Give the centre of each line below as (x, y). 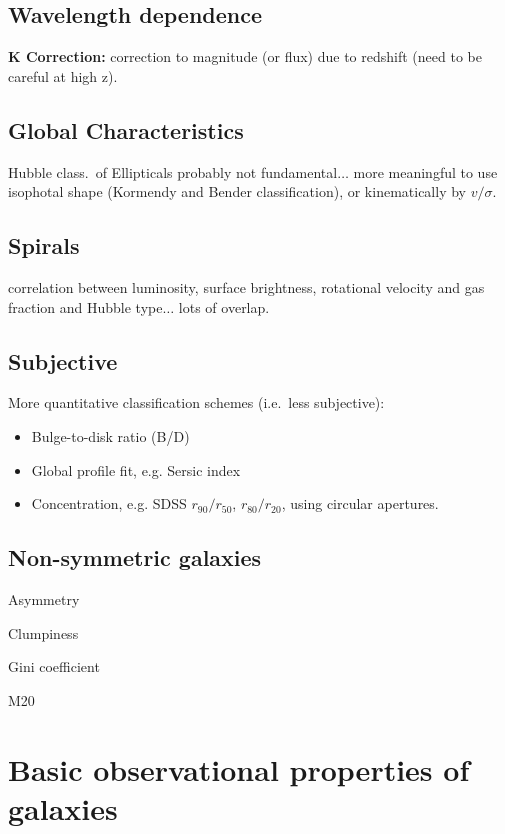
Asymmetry (44, 598)
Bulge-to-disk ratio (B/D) (110, 435)
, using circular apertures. (360, 503)
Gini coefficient (54, 666)
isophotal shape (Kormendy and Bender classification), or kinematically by (237, 191)
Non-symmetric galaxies (135, 557)
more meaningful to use (425, 171)
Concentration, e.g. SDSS (109, 503)
